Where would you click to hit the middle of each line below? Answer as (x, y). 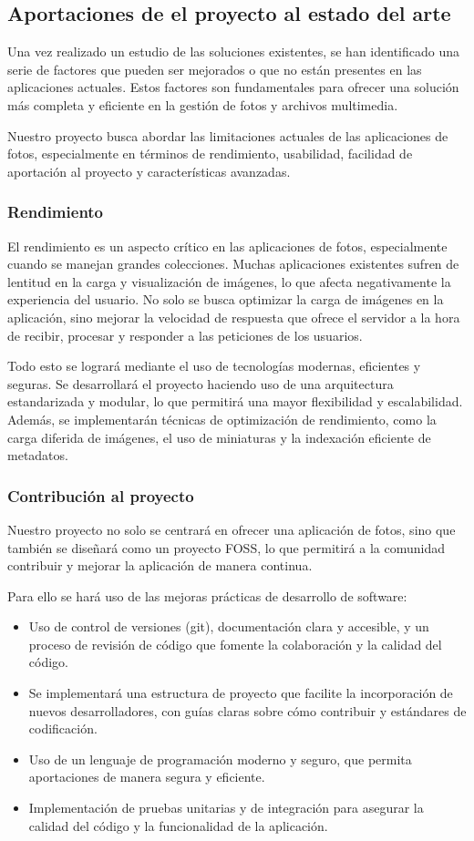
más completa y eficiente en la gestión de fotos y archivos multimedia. (203, 104)
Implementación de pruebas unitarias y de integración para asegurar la (226, 808)
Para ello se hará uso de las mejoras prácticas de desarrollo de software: (207, 595)
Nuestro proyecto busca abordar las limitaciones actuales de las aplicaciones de (228, 135)
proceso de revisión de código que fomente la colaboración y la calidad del (235, 644)
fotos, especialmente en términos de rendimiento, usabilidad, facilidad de (210, 154)
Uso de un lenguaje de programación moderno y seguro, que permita (220, 759)
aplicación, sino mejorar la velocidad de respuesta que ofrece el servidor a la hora (234, 317)
